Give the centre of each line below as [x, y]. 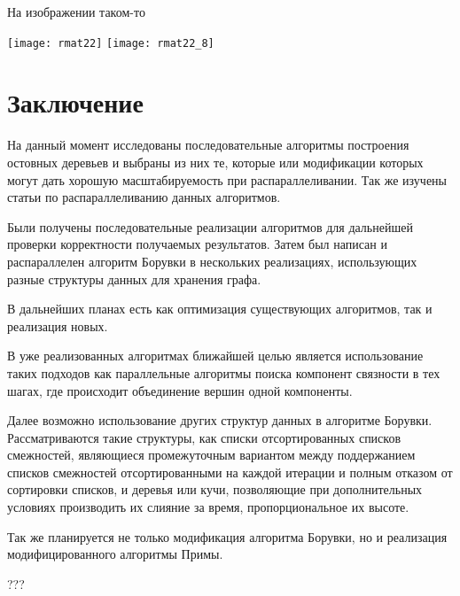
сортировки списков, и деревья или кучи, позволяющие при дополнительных [215, 489]
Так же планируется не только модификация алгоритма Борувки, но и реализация [227, 536]
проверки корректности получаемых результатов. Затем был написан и [197, 244]
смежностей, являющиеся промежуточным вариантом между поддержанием [211, 455]
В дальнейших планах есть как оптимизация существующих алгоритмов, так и [220, 309]
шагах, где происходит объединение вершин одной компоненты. [180, 390]
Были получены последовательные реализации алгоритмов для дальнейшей [210, 226]
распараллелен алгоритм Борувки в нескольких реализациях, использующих [212, 261]
